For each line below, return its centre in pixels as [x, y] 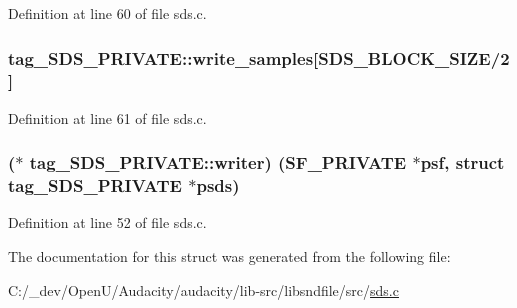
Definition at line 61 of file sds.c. [107, 117]
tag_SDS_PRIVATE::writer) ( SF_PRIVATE [218, 162]
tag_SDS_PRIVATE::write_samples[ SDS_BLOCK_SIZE [249, 57]
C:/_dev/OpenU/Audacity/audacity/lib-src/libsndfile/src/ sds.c [203, 289]
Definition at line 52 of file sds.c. [107, 222]
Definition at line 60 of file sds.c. [107, 13]
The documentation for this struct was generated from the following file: [229, 256]
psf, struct [462, 162]
